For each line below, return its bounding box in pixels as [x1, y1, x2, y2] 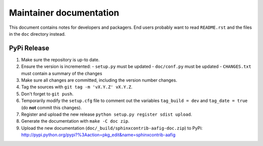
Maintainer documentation [9, 7, 119, 18]
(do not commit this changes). [21, 104, 82, 110]
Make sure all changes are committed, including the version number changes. [21, 77, 177, 83]
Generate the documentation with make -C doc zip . [21, 118, 130, 124]
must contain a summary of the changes [21, 70, 102, 76]
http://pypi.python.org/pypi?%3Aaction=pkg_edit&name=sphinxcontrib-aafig [21, 132, 176, 138]
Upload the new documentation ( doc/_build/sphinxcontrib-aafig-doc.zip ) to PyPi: [21, 125, 203, 131]
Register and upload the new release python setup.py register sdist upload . [21, 111, 192, 117]
